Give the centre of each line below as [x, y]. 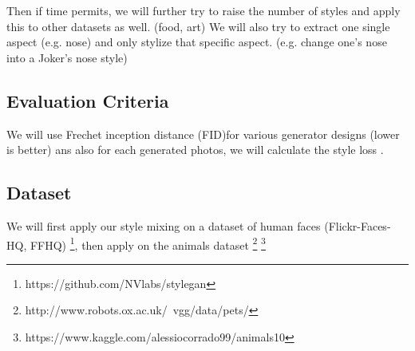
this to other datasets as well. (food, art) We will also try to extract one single [198, 26]
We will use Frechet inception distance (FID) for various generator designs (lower [203, 134]
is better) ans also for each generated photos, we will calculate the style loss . [195, 150]
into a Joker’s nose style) [67, 57]
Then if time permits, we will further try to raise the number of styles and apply [204, 10]
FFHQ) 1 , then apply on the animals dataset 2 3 [148, 243]
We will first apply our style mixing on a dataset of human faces [164, 225]
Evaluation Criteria [88, 100]
